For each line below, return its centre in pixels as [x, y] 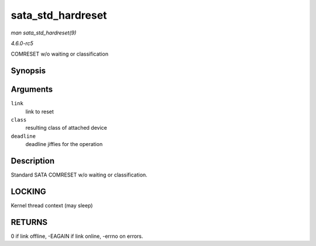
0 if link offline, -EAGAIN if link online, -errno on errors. [77, 236]
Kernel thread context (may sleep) [52, 206]
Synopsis [28, 71]
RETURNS [29, 222]
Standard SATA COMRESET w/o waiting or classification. [79, 175]
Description [33, 161]
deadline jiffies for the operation [64, 144]
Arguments [32, 90]
